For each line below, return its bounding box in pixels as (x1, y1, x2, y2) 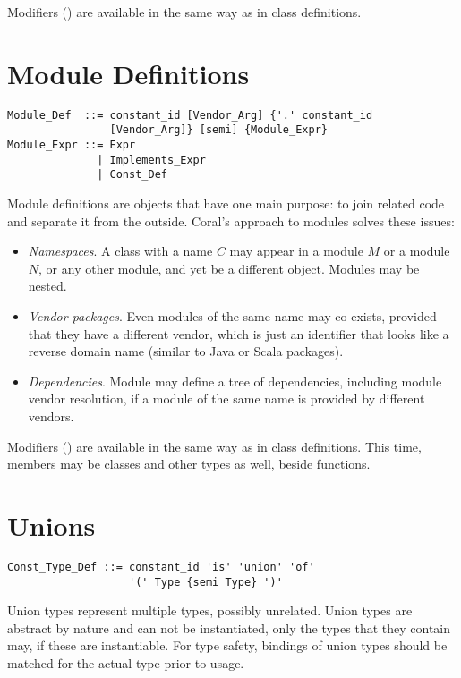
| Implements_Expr (97, 153, 206, 166)
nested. (28, 276, 67, 295)
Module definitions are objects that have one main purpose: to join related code (7, 194, 445, 212)
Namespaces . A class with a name (28, 242, 213, 260)
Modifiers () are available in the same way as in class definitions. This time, (7, 436, 422, 455)
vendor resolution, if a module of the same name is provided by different (28, 389, 425, 408)
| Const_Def (97, 168, 167, 182)
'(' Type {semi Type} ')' (129, 575, 283, 589)
